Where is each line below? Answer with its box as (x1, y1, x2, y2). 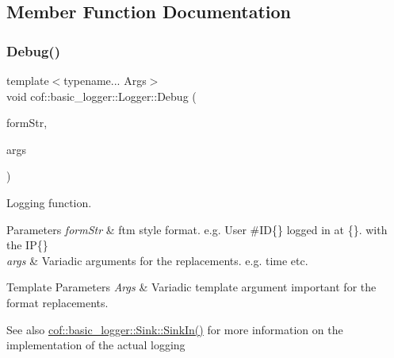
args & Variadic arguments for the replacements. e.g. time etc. (6, 252, 308, 268)
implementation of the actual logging (6, 337, 186, 353)
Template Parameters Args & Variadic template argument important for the (6, 279, 377, 295)
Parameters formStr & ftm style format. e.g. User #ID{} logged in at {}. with (6, 221, 388, 237)
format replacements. (6, 294, 109, 310)
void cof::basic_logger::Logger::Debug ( (6, 87, 197, 104)
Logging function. (6, 194, 92, 210)
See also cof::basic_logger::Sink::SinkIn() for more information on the (6, 321, 343, 337)
